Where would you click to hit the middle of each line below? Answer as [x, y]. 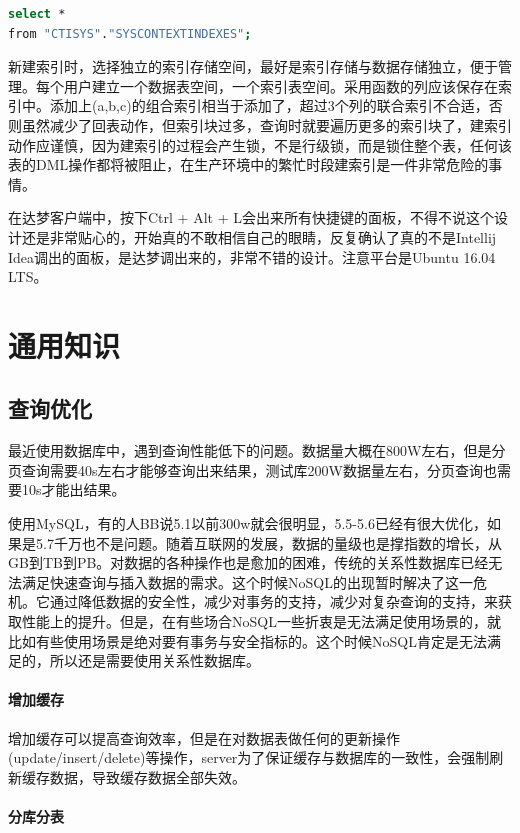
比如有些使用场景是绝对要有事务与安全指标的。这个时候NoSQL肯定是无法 [247, 640]
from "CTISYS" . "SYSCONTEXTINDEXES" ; [130, 33]
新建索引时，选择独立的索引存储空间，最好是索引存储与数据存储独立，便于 [253, 66]
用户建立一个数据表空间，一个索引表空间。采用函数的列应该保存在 [280, 85]
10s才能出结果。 [73, 489]
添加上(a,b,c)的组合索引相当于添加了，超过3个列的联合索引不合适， [269, 105]
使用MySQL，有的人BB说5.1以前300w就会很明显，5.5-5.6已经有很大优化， [247, 523]
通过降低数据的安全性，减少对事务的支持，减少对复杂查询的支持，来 [273, 601]
